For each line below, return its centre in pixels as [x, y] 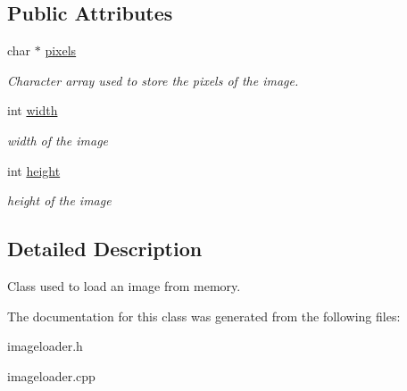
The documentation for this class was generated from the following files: [204, 316]
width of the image [58, 140]
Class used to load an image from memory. [124, 285]
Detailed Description [105, 249]
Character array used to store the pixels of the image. [153, 80]
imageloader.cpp [51, 375]
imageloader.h [45, 346]
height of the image [59, 200]
